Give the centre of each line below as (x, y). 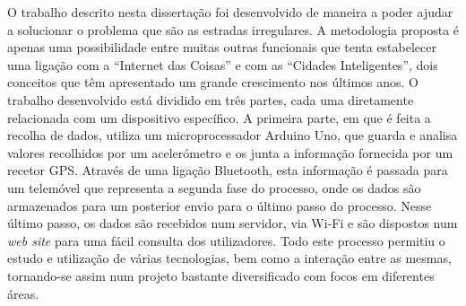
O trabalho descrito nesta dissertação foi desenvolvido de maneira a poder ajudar (230, 12)
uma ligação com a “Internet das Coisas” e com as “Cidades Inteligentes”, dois (223, 64)
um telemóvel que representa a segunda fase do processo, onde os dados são (214, 187)
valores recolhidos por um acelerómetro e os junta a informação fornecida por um (230, 152)
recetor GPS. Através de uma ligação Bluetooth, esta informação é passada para (228, 170)
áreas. (23, 293)
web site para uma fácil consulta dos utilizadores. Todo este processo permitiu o (226, 240)
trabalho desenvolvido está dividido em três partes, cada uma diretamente (211, 99)
